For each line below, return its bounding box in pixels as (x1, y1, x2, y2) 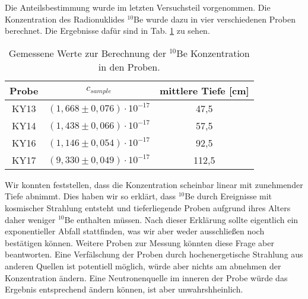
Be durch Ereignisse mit (185, 190, 272, 202)
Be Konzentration (176, 46, 250, 60)
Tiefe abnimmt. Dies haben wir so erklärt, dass (5, 190, 176, 202)
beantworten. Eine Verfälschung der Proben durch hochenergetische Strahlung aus (5, 248, 303, 260)
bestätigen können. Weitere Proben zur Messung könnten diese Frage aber (5, 236, 274, 249)
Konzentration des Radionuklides (5, 12, 125, 25)
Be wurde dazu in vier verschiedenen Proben (134, 12, 296, 25)
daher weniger (5, 213, 56, 225)
